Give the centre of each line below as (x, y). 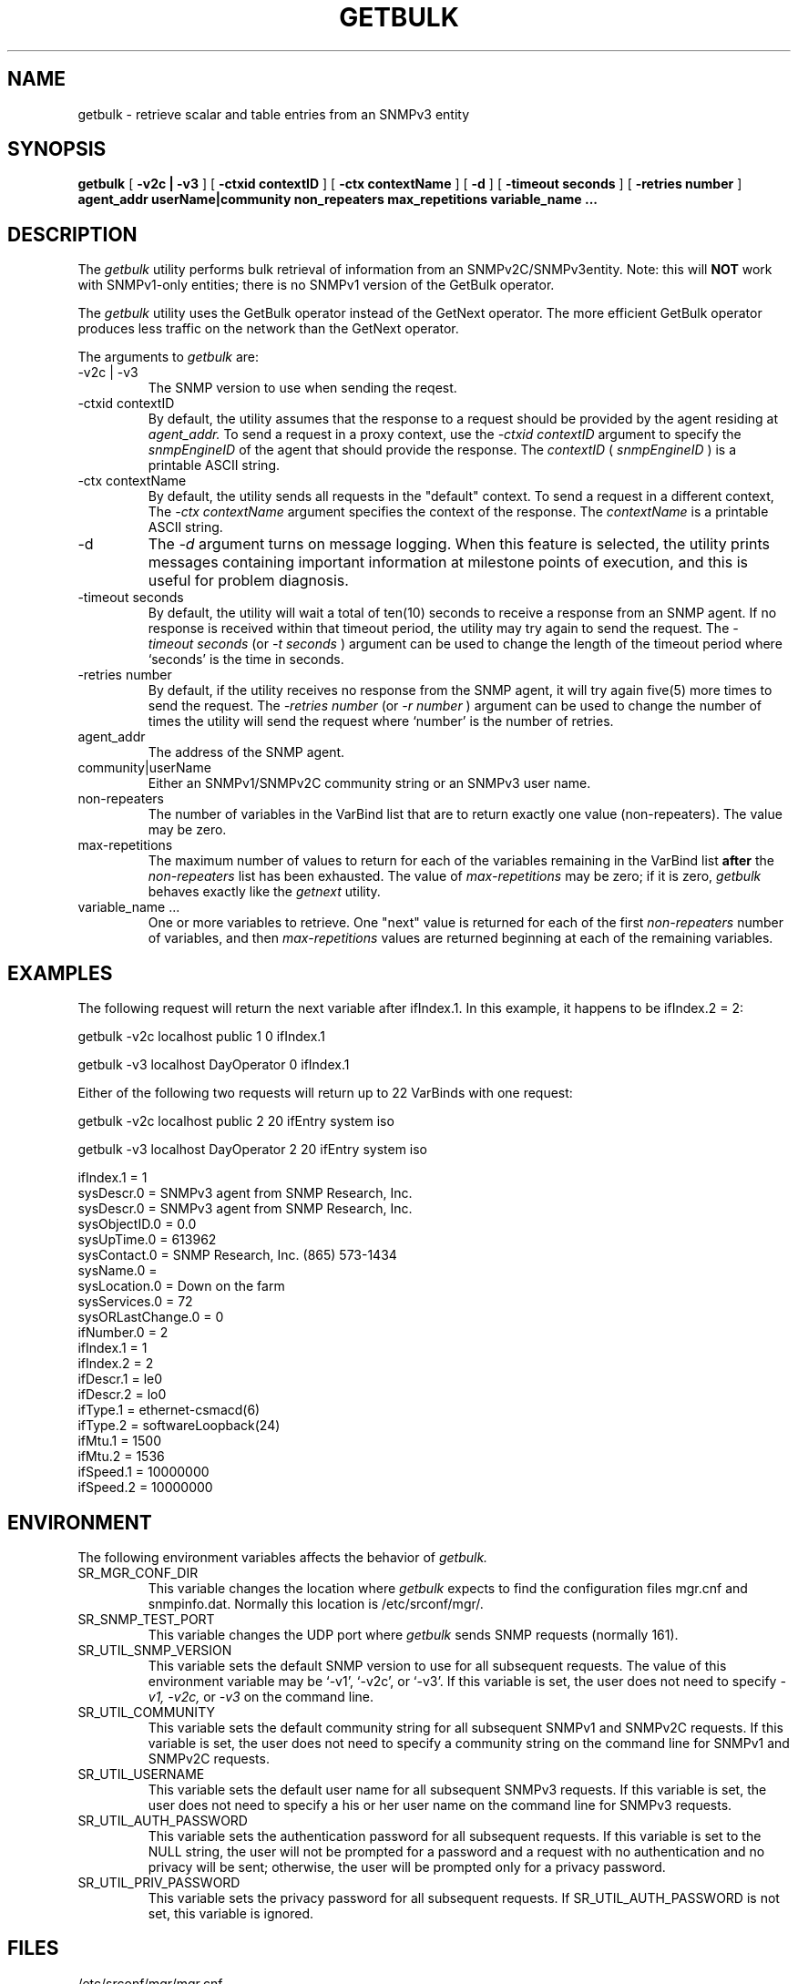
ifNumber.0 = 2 (123, 1333)
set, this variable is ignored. (231, 1913)
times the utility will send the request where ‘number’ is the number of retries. (381, 721)
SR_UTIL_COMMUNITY (146, 1712)
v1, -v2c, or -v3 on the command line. (261, 1696)
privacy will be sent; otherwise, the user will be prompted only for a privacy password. (407, 1866)
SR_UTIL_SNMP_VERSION (155, 1650)
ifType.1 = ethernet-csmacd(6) (169, 1410)
